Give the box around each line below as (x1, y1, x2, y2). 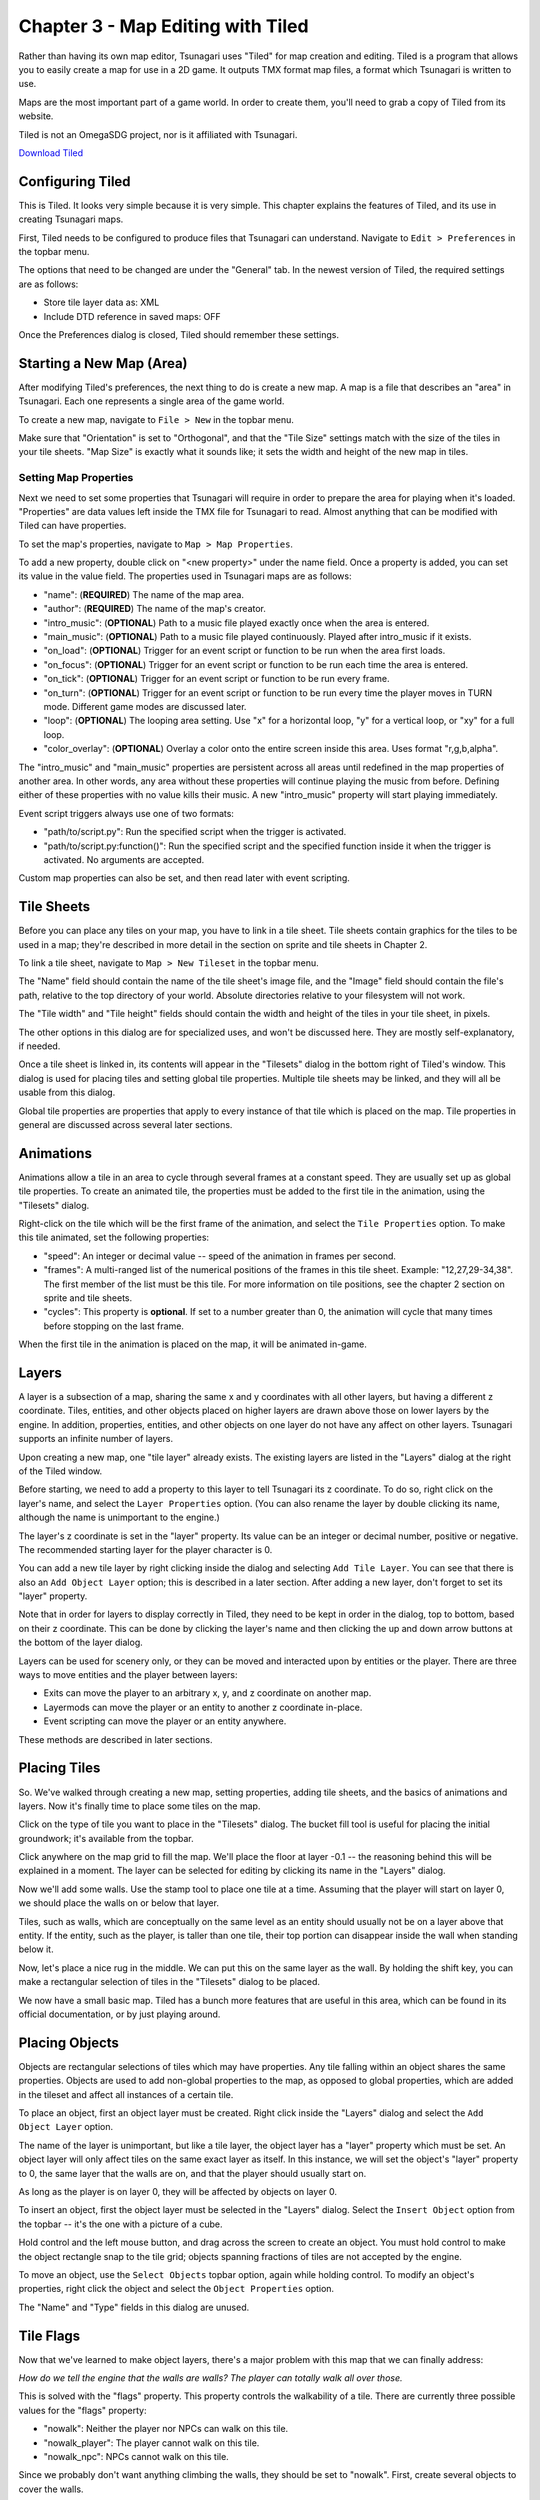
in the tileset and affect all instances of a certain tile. (18, 2088, 234, 2100)
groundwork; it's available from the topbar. (18, 1832, 194, 1844)
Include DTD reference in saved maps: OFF (43, 310, 222, 322)
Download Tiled (18, 146, 84, 159)
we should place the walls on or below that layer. (18, 1897, 220, 1909)
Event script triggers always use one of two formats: (18, 807, 235, 819)
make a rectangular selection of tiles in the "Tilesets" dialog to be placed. (18, 1976, 320, 1988)
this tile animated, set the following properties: (18, 1231, 210, 1244)
